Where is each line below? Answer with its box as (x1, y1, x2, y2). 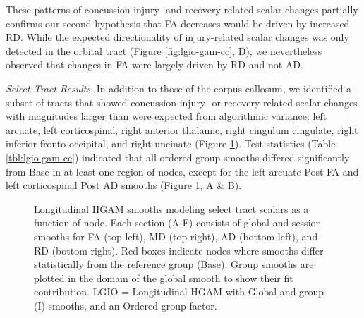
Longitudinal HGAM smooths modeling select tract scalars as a (34, 201, 309, 216)
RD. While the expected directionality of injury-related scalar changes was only (6, 30, 349, 44)
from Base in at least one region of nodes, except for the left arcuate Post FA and (6, 164, 359, 178)
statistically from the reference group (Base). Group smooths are (34, 257, 314, 271)
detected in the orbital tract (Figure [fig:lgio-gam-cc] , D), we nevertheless (6, 43, 322, 58)
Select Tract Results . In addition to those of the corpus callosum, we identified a (6, 80, 351, 95)
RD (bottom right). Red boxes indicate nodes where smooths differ (34, 243, 324, 257)
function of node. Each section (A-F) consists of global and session (34, 215, 322, 230)
